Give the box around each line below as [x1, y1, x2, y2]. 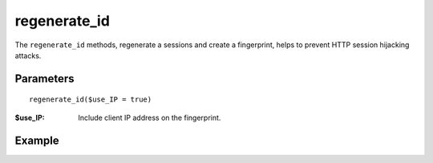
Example [14, 133, 59, 147]
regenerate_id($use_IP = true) [29, 95, 152, 104]
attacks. [14, 50, 42, 60]
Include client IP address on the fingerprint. [78, 113, 221, 122]
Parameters [14, 72, 75, 85]
